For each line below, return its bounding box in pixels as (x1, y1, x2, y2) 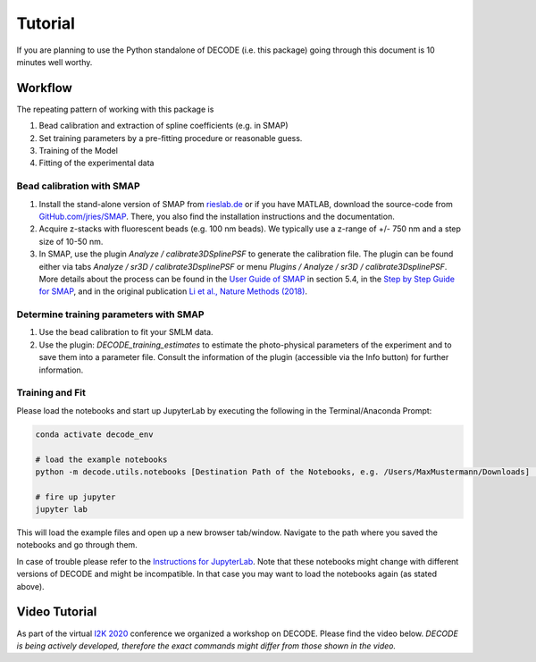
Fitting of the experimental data (38, 157, 155, 169)
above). (16, 581, 45, 591)
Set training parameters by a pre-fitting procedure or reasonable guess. (38, 132, 303, 143)
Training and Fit (16, 387, 87, 399)
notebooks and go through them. (16, 540, 138, 550)
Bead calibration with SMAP (16, 180, 140, 192)
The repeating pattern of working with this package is (16, 104, 214, 114)
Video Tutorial (16, 604, 97, 620)
